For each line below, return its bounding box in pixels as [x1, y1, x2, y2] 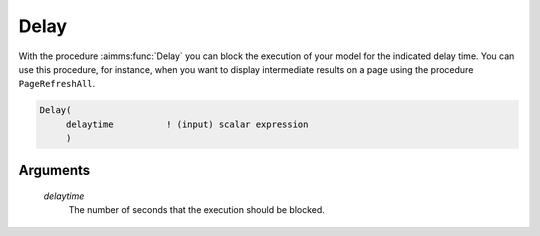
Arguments [18, 161, 91, 179]
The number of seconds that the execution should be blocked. [68, 204, 325, 216]
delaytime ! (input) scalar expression [65, 118, 309, 130]
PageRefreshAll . [18, 78, 96, 90]
